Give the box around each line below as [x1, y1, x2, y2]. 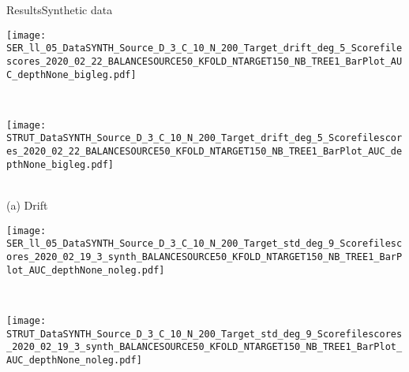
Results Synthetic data [6, 2, 113, 17]
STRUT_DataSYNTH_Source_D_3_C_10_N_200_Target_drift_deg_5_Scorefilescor [6, 132, 403, 144]
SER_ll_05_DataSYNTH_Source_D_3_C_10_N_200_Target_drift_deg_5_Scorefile [6, 43, 403, 54]
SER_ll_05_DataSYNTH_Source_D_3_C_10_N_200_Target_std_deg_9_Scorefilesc [6, 238, 403, 250]
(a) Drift [6, 197, 48, 214]
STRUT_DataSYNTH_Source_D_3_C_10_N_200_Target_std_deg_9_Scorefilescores [6, 328, 403, 340]
